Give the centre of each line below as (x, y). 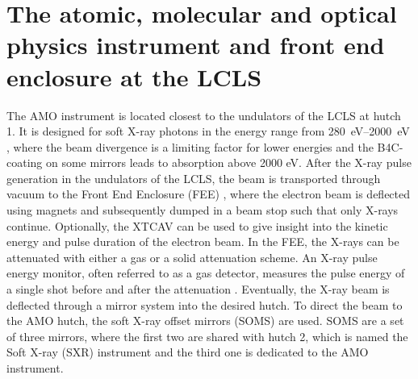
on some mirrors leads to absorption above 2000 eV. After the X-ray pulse (228, 162)
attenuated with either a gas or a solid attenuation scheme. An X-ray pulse (192, 257)
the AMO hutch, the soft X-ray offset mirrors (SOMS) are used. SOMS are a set (205, 321)
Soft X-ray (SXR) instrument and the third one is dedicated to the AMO (188, 352)
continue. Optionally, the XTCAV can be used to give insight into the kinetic (197, 225)
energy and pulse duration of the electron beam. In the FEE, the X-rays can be (203, 242)
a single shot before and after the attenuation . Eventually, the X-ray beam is (198, 289)
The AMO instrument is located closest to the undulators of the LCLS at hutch (204, 115)
